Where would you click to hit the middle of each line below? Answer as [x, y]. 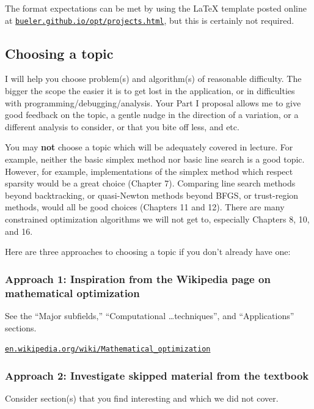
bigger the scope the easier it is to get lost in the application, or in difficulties [150, 91]
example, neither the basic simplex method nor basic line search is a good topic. [155, 159]
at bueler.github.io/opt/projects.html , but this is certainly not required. [150, 20]
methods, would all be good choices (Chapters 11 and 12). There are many [145, 207]
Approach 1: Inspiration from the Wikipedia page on [138, 278]
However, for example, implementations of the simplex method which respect [149, 171]
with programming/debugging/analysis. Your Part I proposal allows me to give [153, 102]
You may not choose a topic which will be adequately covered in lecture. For [149, 147]
